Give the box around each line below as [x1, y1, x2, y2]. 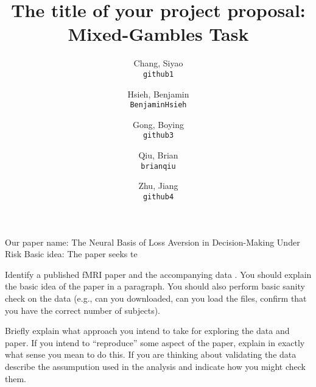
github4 [142, 192, 174, 201]
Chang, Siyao [133, 57, 183, 69]
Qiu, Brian [138, 149, 178, 162]
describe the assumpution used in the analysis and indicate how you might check [5, 360, 306, 372]
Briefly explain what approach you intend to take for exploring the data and [5, 324, 290, 337]
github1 [142, 69, 174, 79]
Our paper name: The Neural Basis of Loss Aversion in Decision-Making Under [5, 235, 300, 248]
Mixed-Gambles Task [68, 21, 249, 46]
